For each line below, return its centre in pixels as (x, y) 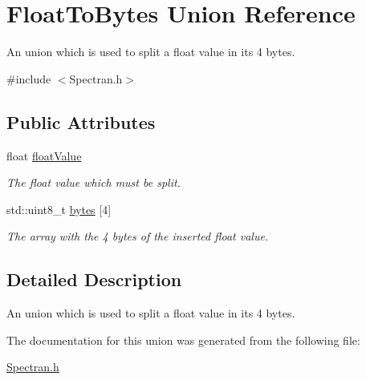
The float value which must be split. (94, 182)
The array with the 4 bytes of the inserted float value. (138, 236)
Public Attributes (81, 121)
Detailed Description (94, 279)
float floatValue (44, 155)
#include (29, 78)
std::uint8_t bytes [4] (59, 209)
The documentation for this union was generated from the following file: (183, 340)
